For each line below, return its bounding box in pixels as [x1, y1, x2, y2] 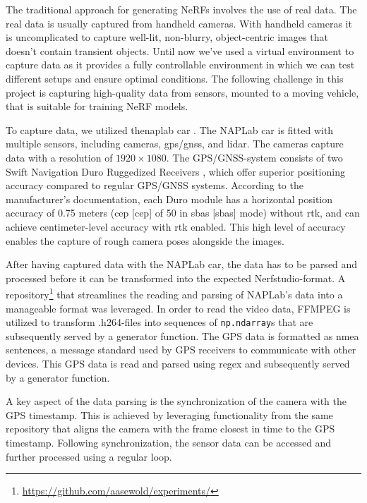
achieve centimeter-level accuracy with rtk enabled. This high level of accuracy [6, 219, 346, 234]
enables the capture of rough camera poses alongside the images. [6, 233, 284, 248]
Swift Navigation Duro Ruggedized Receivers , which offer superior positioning [6, 164, 345, 178]
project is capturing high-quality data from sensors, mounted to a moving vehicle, [6, 85, 359, 99]
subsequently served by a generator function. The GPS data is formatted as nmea [6, 328, 359, 343]
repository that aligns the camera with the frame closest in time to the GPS [6, 421, 335, 436]
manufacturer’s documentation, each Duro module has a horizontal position [6, 191, 333, 206]
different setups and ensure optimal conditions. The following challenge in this [6, 71, 344, 85]
